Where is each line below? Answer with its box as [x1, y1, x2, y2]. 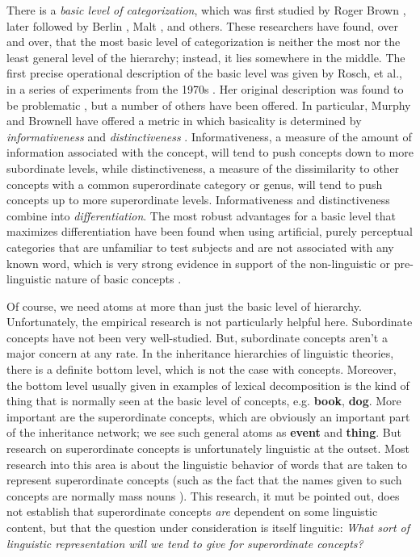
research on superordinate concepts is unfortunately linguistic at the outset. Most [6, 440, 409, 457]
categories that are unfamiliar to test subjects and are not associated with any [6, 238, 394, 255]
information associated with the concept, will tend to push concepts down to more [6, 144, 414, 161]
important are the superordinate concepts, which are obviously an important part [6, 408, 410, 425]
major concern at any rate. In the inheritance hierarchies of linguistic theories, [6, 345, 394, 362]
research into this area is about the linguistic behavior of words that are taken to [6, 455, 408, 472]
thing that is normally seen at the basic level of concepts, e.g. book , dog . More [6, 392, 401, 409]
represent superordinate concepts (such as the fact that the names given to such [6, 471, 402, 488]
